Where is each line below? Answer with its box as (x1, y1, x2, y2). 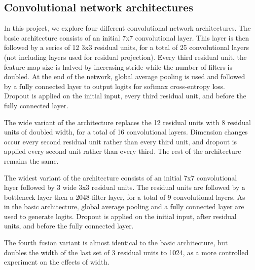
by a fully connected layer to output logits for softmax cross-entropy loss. (4, 81, 225, 91)
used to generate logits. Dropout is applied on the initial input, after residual (4, 211, 237, 221)
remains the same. (4, 155, 59, 166)
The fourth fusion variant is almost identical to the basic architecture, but (4, 237, 228, 248)
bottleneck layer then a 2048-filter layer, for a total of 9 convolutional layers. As (4, 191, 245, 202)
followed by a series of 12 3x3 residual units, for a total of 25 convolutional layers (4, 42, 249, 52)
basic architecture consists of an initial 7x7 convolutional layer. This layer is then (4, 32, 249, 43)
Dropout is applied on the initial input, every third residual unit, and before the (4, 90, 247, 101)
